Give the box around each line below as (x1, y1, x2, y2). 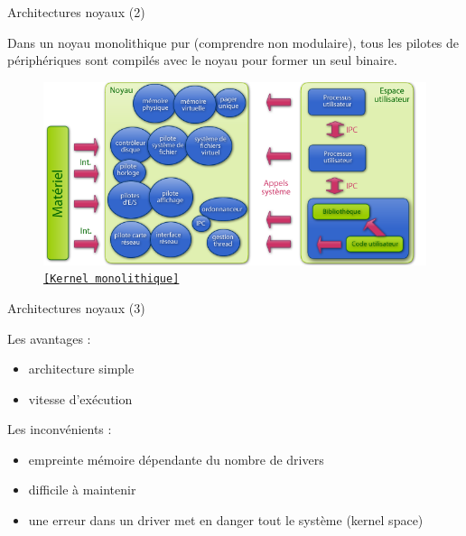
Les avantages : (7, 328, 91, 347)
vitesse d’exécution (28, 389, 133, 408)
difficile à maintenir (28, 480, 136, 499)
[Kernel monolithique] (43, 273, 180, 286)
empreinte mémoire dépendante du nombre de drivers (28, 449, 324, 468)
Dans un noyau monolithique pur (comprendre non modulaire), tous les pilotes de (7, 32, 460, 51)
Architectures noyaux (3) (7, 298, 145, 317)
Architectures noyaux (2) (7, 3, 145, 21)
